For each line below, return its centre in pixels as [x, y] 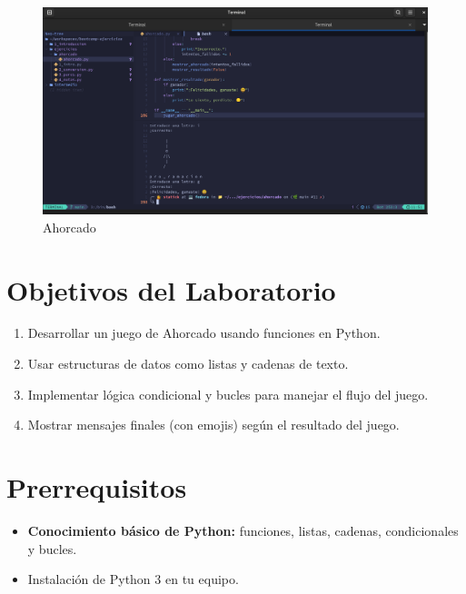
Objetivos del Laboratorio [171, 289]
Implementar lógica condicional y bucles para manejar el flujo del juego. [228, 394]
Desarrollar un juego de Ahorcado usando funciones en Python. [204, 333]
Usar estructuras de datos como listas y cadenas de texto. [188, 364]
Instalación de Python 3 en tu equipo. [133, 579]
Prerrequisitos [97, 487]
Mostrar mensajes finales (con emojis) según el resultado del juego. [213, 425]
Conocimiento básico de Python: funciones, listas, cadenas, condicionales [243, 530]
